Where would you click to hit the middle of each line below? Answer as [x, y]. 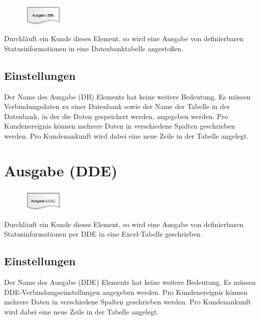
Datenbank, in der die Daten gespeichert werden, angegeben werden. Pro [116, 116]
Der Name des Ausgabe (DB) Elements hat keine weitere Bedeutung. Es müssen [127, 96]
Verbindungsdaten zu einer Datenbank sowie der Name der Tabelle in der [117, 106]
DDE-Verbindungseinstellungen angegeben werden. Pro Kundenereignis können [126, 292]
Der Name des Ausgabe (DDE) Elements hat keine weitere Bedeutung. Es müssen [130, 282]
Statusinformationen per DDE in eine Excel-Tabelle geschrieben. [103, 234]
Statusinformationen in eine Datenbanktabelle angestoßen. [94, 48]
